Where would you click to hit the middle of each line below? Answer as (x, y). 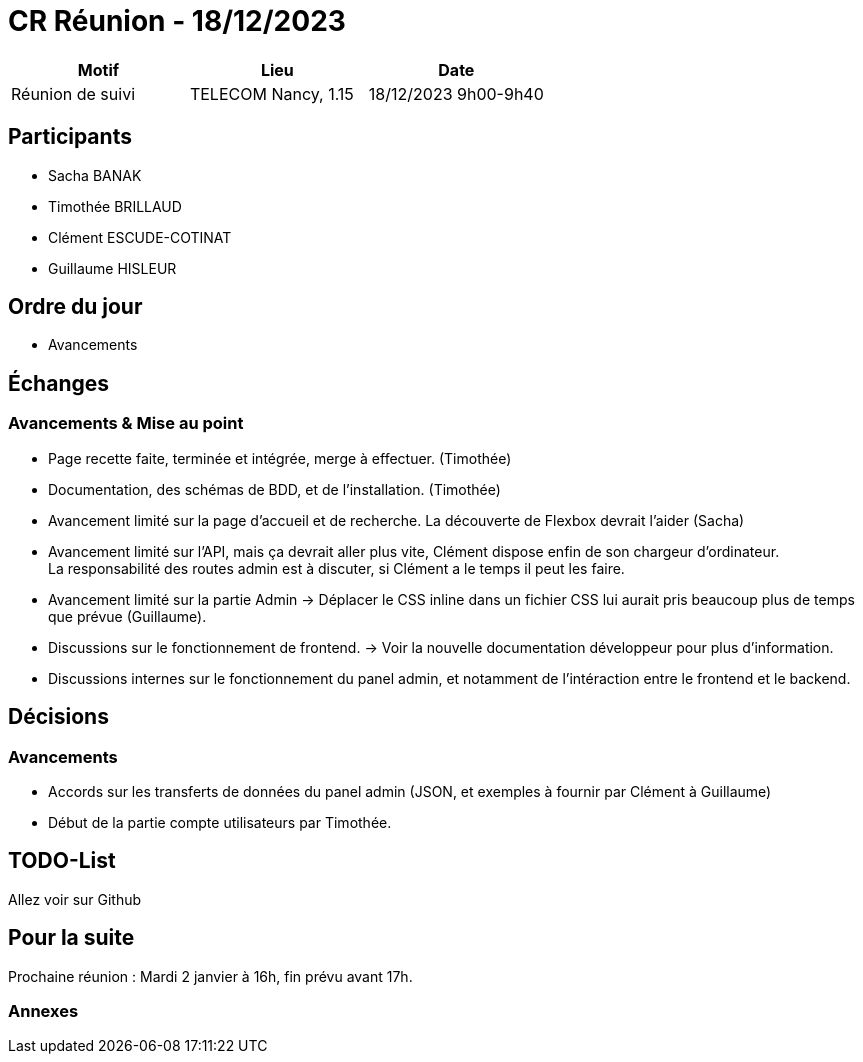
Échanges (58, 383)
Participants (70, 137)
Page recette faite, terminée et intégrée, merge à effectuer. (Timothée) (280, 458)
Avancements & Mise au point (126, 423)
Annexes (43, 1010)
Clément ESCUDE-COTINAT (140, 237)
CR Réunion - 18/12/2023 (177, 21)
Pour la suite (71, 938)
